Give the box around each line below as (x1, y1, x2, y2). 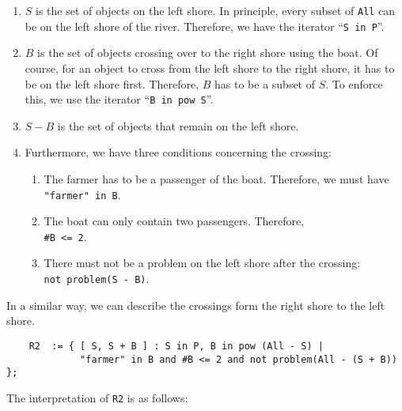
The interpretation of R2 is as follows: (6, 389, 188, 405)
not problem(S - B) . (44, 270, 150, 287)
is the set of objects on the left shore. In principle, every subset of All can (36, 2, 396, 18)
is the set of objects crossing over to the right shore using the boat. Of (37, 44, 378, 61)
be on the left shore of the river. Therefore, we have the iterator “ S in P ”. (25, 17, 385, 34)
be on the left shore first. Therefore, (25, 75, 199, 92)
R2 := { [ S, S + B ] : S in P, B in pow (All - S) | (28, 340, 324, 352)
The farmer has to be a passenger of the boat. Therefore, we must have (44, 170, 389, 187)
